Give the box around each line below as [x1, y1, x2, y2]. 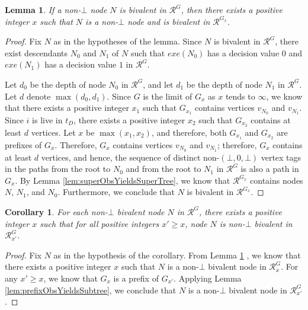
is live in [32, 114, 63, 126]
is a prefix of [113, 271, 159, 284]
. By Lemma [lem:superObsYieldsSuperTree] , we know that [15, 174, 230, 186]
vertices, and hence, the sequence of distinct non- [41, 151, 220, 163]
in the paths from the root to [5, 162, 111, 175]
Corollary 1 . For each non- [5, 205, 108, 218]
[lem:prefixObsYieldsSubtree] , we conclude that [5, 283, 177, 296]
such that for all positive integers [40, 217, 159, 229]
